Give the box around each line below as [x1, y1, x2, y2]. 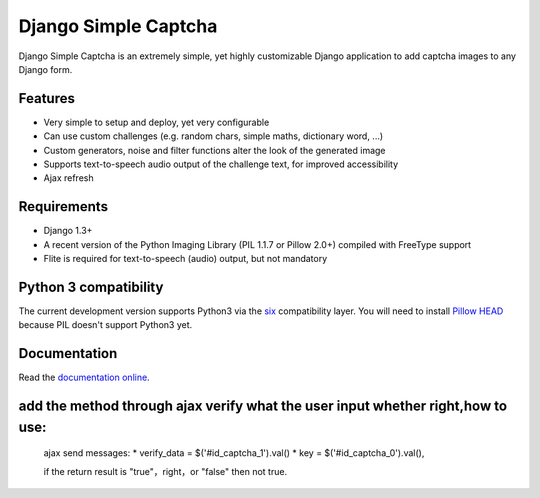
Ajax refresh [43, 172, 94, 184]
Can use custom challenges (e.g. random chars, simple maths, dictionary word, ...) [43, 130, 384, 142]
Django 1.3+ [43, 225, 93, 237]
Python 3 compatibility [18, 278, 164, 295]
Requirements [18, 198, 109, 215]
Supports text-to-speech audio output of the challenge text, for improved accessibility [43, 158, 399, 170]
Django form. [18, 63, 73, 75]
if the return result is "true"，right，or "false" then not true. [43, 465, 288, 477]
